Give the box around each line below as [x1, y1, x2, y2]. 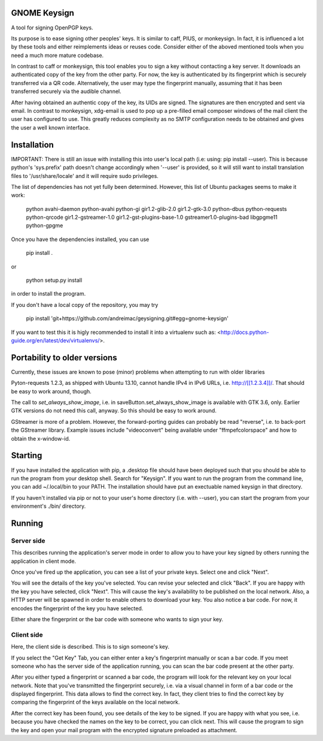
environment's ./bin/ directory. [11, 502, 86, 510]
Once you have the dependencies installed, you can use [11, 236, 150, 243]
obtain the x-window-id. [11, 435, 71, 442]
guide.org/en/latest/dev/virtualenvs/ [11, 336, 100, 344]
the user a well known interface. [11, 123, 90, 131]
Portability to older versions [11, 353, 117, 363]
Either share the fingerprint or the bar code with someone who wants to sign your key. [11, 615, 224, 623]
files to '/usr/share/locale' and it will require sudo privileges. [11, 172, 159, 179]
